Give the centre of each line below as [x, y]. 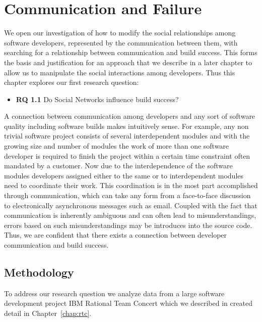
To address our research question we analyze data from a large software [114, 293]
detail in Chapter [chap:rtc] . [48, 313]
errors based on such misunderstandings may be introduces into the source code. [128, 225]
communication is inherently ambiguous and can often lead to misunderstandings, [130, 215]
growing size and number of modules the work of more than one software [117, 146]
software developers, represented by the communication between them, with [121, 42]
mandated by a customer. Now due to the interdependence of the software [118, 166]
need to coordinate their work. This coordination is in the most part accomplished [131, 185]
